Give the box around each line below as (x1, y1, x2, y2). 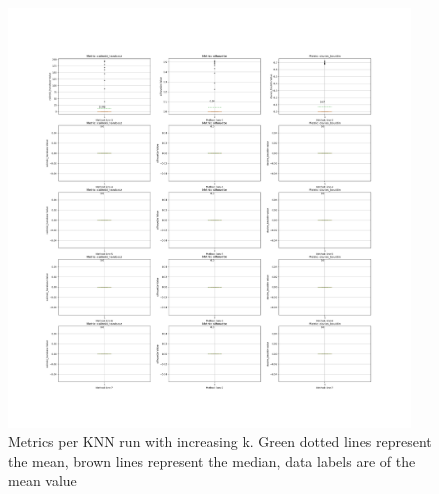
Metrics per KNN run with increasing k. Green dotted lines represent (8, 431, 432, 452)
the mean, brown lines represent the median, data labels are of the (8, 450, 416, 471)
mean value (8, 470, 77, 491)
